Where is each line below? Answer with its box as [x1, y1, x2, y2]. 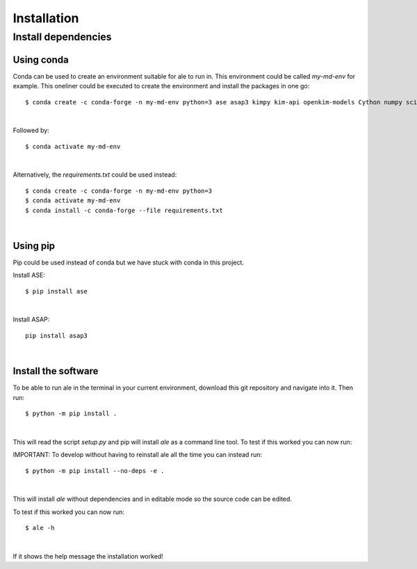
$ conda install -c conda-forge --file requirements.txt [25, 206, 224, 214]
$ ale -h [25, 524, 55, 532]
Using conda [13, 54, 69, 65]
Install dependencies [13, 31, 112, 43]
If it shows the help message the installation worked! [13, 552, 163, 560]
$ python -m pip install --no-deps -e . [25, 467, 165, 474]
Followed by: [13, 126, 50, 135]
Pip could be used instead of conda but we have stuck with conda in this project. [13, 258, 245, 266]
